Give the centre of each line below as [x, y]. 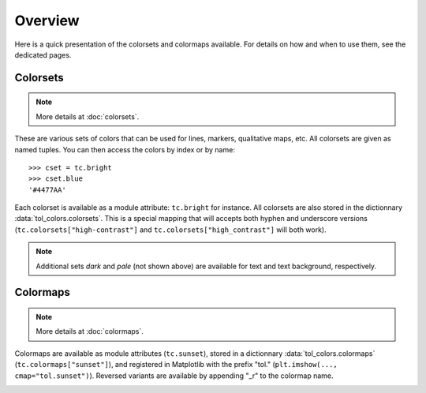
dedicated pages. [43, 54]
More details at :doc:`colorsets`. [88, 116]
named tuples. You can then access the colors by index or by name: [125, 149]
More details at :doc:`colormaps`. [90, 331]
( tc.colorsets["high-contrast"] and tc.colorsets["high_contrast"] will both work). [170, 230]
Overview [47, 21]
